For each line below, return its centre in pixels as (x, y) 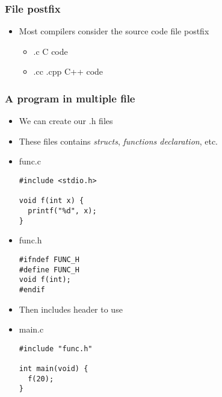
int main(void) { (54, 369)
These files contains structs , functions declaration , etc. (119, 141)
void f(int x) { (51, 201)
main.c (31, 329)
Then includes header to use (71, 309)
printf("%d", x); (62, 211)
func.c (30, 161)
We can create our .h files (66, 121)
